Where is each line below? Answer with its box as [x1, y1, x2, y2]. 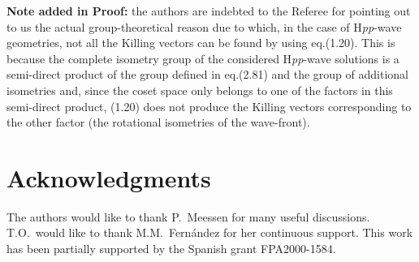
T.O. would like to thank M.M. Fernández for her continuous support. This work [6, 224, 413, 241]
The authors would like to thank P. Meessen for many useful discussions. [6, 208, 370, 225]
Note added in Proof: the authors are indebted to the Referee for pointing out [6, 2, 411, 19]
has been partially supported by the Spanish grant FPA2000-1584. [6, 240, 336, 257]
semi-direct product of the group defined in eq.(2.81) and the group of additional [6, 66, 408, 83]
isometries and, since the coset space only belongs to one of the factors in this [6, 81, 393, 98]
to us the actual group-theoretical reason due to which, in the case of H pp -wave [6, 18, 402, 35]
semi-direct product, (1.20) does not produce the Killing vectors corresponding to [6, 97, 412, 114]
